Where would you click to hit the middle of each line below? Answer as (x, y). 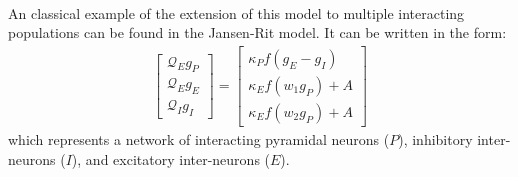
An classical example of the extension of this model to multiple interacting (236, 12)
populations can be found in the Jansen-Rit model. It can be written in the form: (257, 32)
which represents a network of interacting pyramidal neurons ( (199, 138)
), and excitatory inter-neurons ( (171, 158)
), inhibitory (435, 138)
